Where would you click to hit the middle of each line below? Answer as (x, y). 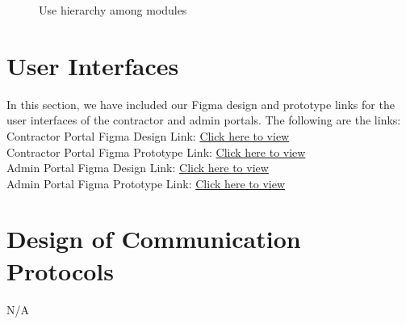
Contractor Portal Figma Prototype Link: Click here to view (156, 151)
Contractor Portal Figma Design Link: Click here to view (148, 135)
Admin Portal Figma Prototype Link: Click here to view (146, 183)
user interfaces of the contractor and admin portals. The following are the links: (204, 120)
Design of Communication (154, 239)
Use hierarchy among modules (113, 10)
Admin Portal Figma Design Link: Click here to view (138, 168)
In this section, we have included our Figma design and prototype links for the (201, 104)
